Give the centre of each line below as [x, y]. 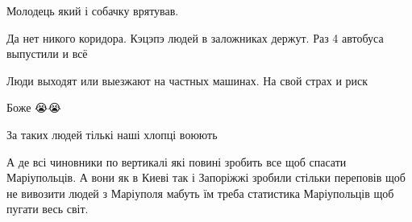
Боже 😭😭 [34, 107]
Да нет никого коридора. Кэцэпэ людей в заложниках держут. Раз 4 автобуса [195, 37]
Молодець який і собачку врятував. [93, 10]
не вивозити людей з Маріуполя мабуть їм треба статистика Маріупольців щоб [200, 193]
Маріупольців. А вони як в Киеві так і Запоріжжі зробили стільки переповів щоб [206, 177]
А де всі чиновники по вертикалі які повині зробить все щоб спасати [177, 161]
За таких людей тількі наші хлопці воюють [112, 134]
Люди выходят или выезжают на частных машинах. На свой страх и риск [187, 80]
